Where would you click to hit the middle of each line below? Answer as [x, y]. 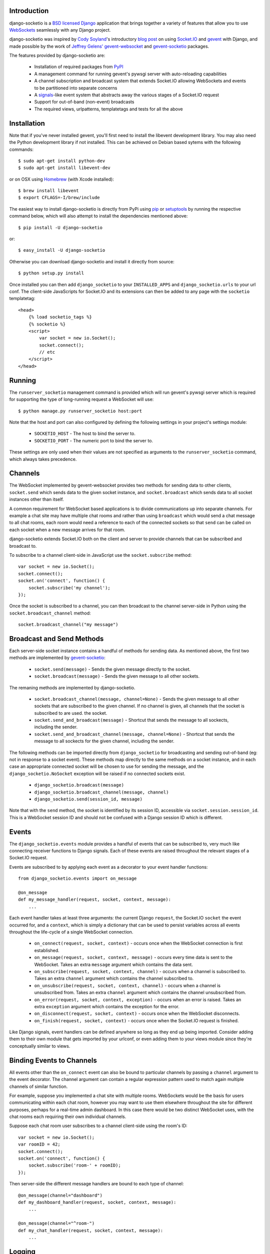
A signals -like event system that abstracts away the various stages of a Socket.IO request [127, 95]
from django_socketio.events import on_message [77, 879]
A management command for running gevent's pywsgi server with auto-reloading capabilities [130, 74]
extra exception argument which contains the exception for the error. [107, 1006]
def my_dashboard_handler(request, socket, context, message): [97, 1202]
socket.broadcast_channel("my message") [68, 625]
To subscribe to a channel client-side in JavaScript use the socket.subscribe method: [100, 555]
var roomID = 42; [39, 1144]
